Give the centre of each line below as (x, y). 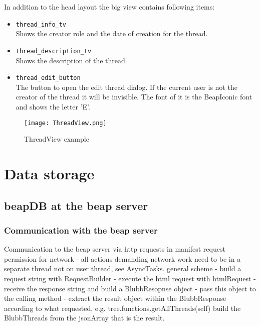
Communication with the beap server (81, 230)
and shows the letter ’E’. (53, 106)
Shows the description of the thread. (71, 60)
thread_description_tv (54, 51)
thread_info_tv (41, 24)
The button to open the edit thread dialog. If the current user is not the (126, 87)
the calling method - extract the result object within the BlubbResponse (115, 298)
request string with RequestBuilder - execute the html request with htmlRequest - (130, 278)
